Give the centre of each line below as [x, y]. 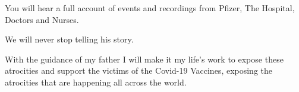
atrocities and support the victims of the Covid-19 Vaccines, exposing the [139, 70]
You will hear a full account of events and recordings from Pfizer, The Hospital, [150, 8]
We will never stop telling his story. [69, 39]
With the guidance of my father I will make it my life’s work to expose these [144, 59]
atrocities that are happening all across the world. [96, 82]
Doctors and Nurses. [42, 19]
